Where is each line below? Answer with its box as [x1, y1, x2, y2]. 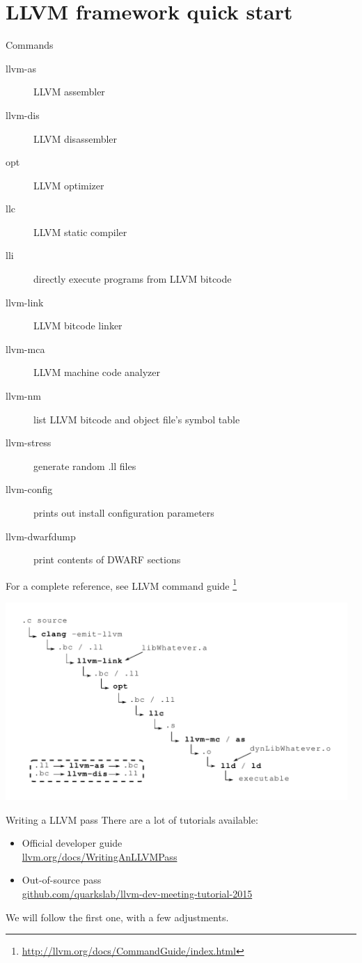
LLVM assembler [33, 84, 105, 99]
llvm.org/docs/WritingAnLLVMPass [22, 849, 178, 863]
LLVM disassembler [33, 131, 118, 146]
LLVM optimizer [33, 178, 104, 192]
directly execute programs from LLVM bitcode [33, 272, 232, 286]
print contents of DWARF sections [33, 552, 181, 567]
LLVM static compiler [33, 224, 127, 239]
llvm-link [6, 295, 44, 309]
